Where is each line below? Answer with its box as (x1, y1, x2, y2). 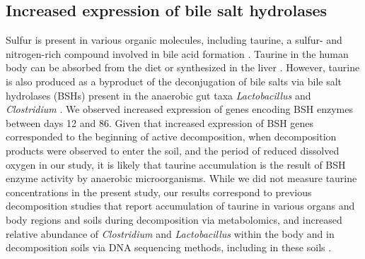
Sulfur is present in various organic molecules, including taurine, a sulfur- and (6, 32, 342, 47)
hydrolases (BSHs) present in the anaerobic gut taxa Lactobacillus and (6, 88, 311, 102)
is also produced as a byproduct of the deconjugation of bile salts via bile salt (6, 73, 342, 88)
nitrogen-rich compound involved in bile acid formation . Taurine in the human (6, 46, 349, 61)
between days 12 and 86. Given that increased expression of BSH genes (6, 115, 314, 130)
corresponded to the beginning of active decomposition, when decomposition (6, 129, 337, 144)
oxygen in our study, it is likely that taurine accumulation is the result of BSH (6, 157, 346, 171)
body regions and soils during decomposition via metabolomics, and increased (6, 212, 342, 227)
